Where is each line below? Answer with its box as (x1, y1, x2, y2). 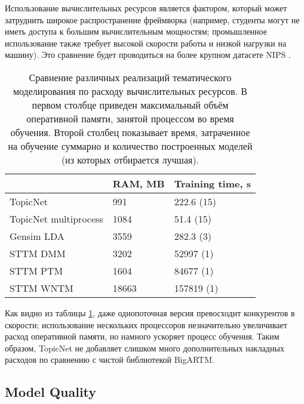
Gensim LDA (10, 229, 65, 243)
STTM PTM (10, 263, 63, 277)
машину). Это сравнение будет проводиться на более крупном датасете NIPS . (5, 48, 291, 61)
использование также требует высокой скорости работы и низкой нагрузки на (5, 36, 287, 49)
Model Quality (5, 383, 97, 401)
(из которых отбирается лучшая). (61, 152, 199, 166)
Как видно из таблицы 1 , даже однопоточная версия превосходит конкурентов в (5, 306, 295, 319)
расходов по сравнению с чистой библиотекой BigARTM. (5, 353, 214, 366)
